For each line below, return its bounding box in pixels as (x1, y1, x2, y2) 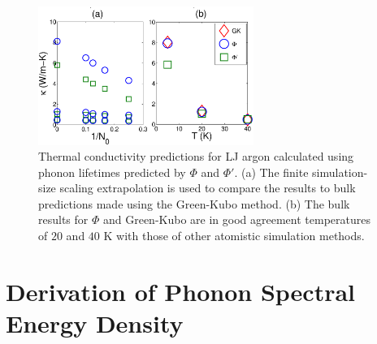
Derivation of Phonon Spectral (6, 274, 356, 307)
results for (38, 211, 89, 228)
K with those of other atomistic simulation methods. (103, 227, 365, 244)
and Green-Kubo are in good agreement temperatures (102, 211, 370, 228)
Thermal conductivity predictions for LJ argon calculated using (38, 148, 354, 165)
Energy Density (6, 307, 184, 340)
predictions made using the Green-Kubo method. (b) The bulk (38, 195, 350, 212)
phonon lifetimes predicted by (38, 163, 186, 180)
